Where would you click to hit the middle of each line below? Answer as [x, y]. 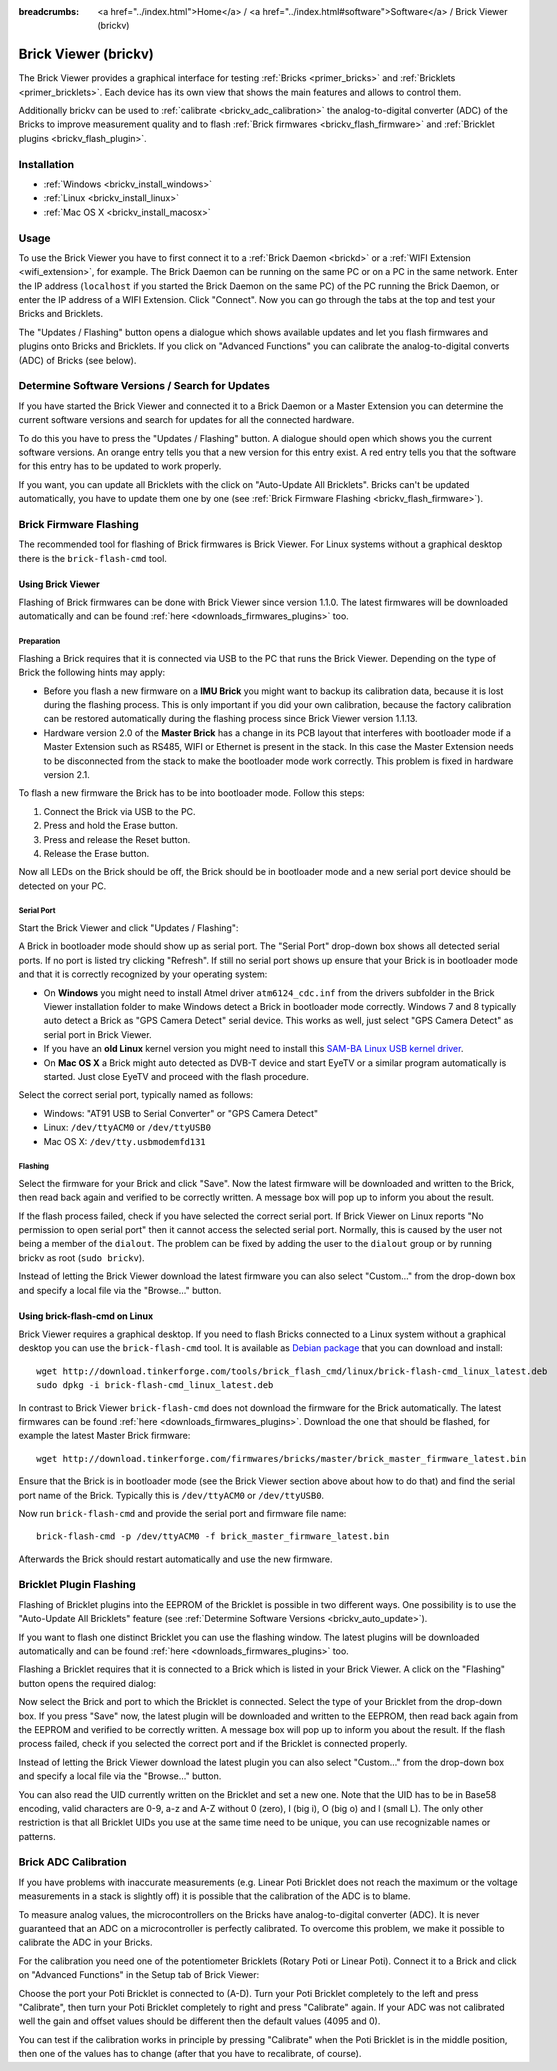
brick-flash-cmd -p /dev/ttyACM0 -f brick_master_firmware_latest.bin [213, 1536]
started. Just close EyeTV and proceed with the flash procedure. [176, 1076]
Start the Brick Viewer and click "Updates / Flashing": [128, 928]
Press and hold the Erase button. [111, 826]
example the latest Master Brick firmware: [104, 1436]
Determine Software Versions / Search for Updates [144, 386]
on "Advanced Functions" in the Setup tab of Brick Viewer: [139, 1975]
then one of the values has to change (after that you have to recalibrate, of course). [190, 2054]
